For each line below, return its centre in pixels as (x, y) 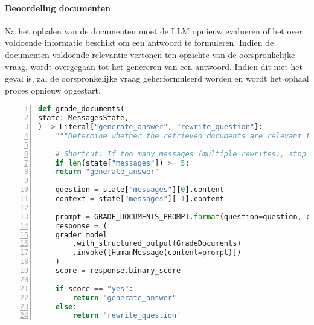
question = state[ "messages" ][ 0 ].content (139, 190)
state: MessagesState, (84, 118)
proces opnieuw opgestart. (53, 90)
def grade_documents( (82, 109)
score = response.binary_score (118, 271)
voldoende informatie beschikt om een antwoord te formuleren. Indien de (139, 43)
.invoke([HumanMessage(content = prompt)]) (157, 253)
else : (66, 307)
